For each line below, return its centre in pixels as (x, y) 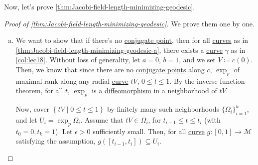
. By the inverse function (207, 81)
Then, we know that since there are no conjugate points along (110, 69)
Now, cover (33, 109)
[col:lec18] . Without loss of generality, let (78, 60)
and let (26, 119)
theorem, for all (39, 90)
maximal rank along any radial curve (72, 81)
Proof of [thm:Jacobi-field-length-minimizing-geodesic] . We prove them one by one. (129, 23)
